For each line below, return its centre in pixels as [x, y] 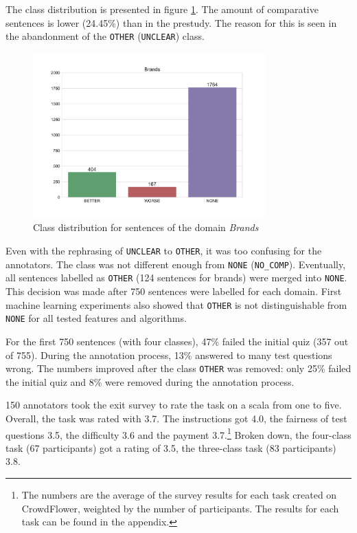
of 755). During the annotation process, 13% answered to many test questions [169, 355]
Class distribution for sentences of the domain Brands [146, 227]
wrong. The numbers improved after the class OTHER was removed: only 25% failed [178, 368]
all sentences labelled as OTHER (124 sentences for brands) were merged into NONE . [176, 278]
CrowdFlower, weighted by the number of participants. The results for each [180, 508]
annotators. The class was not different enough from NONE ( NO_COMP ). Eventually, [176, 264]
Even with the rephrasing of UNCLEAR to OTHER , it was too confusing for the [164, 251]
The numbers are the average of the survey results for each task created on [179, 495]
